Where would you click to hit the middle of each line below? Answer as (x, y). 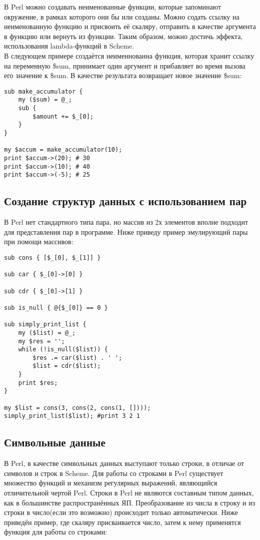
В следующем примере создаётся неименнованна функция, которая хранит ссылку (129, 55)
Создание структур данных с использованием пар (125, 201)
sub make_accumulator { (43, 91)
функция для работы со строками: (56, 532)
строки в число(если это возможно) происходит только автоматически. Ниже (121, 512)
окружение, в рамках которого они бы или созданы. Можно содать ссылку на (122, 16)
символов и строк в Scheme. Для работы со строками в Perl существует (114, 473)
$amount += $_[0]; (63, 116)
